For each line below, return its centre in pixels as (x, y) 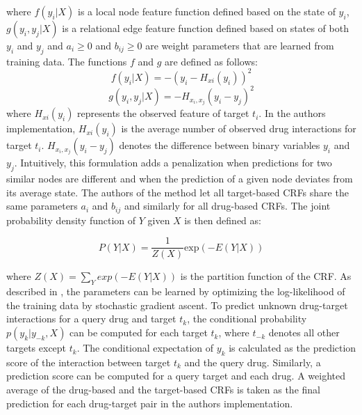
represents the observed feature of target (163, 113)
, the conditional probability (247, 319)
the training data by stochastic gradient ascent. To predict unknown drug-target (177, 305)
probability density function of (71, 220)
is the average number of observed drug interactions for (239, 128)
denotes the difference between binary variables (220, 145)
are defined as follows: (211, 61)
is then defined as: (223, 220)
